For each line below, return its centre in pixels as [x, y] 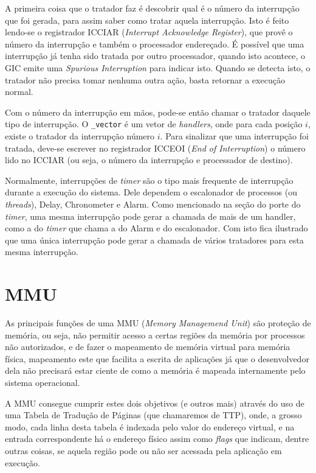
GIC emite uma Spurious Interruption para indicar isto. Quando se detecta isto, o [158, 67]
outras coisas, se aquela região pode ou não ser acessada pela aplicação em [143, 450]
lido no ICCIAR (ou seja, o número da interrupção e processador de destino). [149, 160]
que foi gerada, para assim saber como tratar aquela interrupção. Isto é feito [147, 20]
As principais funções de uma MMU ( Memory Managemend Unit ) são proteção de [158, 323]
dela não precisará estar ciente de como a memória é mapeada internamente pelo [155, 370]
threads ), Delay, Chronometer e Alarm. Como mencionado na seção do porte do [153, 204]
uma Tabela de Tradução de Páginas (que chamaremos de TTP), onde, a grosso [153, 415]
